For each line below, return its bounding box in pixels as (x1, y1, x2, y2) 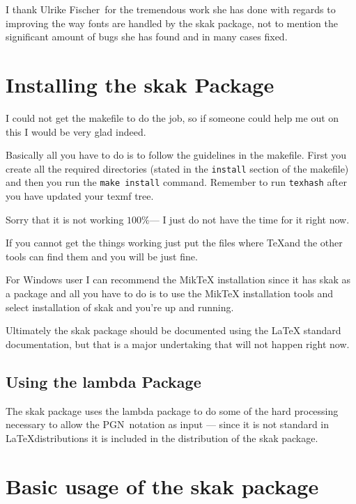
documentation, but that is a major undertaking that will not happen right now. (6, 336, 350, 351)
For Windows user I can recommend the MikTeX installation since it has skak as (6, 272, 351, 287)
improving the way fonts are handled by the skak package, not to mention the (6, 15, 339, 30)
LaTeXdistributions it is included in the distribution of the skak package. (6, 430, 318, 445)
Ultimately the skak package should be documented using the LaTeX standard (6, 323, 341, 338)
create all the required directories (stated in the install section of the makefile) (6, 161, 349, 175)
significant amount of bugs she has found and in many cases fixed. (6, 29, 288, 44)
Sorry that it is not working (6, 212, 124, 226)
